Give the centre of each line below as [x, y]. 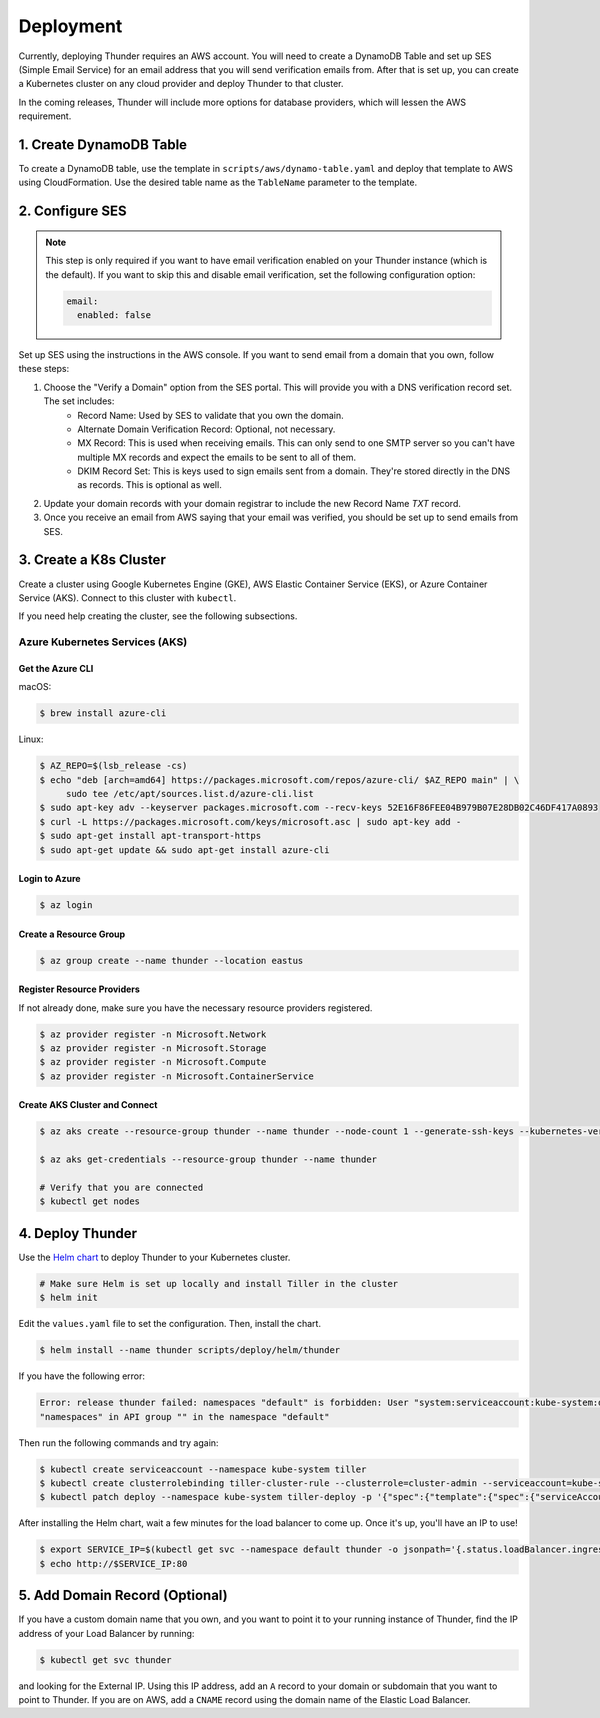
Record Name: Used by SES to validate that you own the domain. [210, 415]
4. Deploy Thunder [78, 1233]
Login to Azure [49, 879]
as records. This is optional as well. [149, 485]
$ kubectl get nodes [89, 1201]
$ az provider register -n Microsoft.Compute [153, 1062]
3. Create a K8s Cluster [92, 560]
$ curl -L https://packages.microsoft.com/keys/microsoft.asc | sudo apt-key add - [250, 821]
